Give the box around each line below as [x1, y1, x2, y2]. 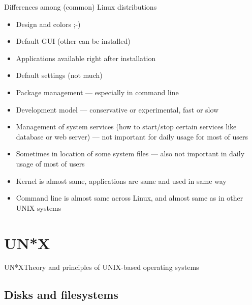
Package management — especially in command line [16, 87, 179, 97]
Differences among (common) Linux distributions [4, 2, 157, 12]
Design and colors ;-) [16, 18, 81, 29]
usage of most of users [16, 158, 85, 169]
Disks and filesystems [4, 287, 118, 302]
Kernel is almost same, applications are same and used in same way [16, 175, 227, 186]
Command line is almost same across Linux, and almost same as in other [16, 192, 243, 203]
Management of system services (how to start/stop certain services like [16, 121, 237, 132]
